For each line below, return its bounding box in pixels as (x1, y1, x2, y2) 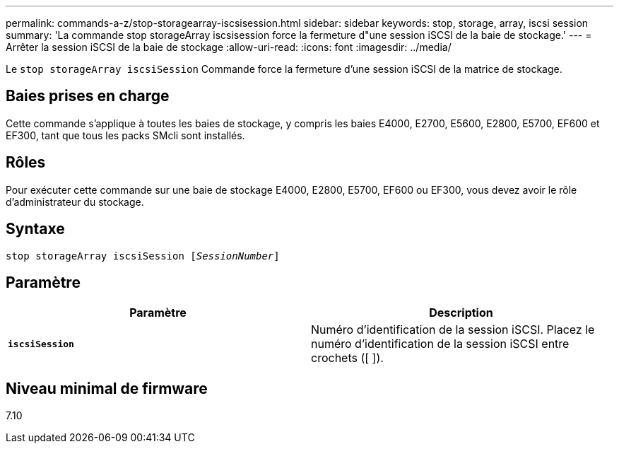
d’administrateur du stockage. (6, 195, 144, 208)
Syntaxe (6, 220, 65, 238)
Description (429, 305, 493, 320)
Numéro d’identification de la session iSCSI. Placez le (311, 322, 595, 337)
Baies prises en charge (6, 87, 170, 105)
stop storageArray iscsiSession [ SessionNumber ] (6, 250, 280, 262)
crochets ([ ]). (311, 351, 384, 366)
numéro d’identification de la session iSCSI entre (311, 337, 570, 351)
